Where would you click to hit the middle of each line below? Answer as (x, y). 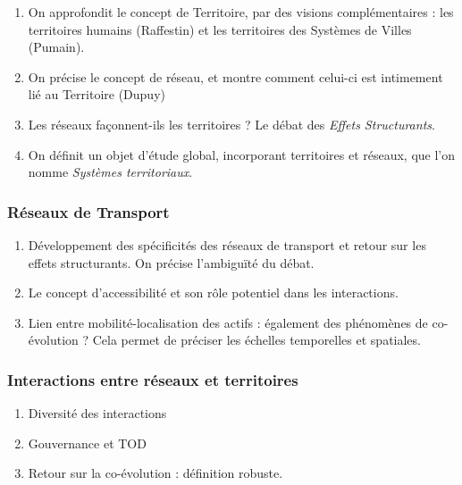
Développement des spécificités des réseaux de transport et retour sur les (227, 244)
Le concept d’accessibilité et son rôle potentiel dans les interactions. (213, 293)
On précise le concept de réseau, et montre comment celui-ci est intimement (235, 76)
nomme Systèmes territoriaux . (110, 172)
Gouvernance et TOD (87, 443)
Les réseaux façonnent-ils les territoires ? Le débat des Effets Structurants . (231, 124)
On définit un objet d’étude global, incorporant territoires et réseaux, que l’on (242, 154)
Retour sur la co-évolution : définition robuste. (155, 473)
